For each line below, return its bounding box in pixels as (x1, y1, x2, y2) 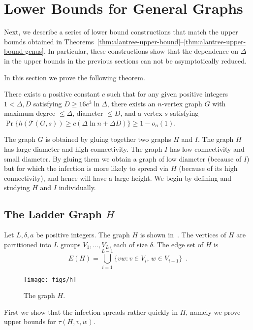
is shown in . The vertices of (140, 230, 226, 240)
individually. (59, 182, 96, 193)
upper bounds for (4, 316, 56, 327)
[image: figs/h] (24, 276, 77, 283)
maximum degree (4, 108, 56, 118)
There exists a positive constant (4, 89, 100, 99)
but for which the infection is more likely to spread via (4, 163, 169, 173)
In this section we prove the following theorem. (4, 72, 145, 82)
